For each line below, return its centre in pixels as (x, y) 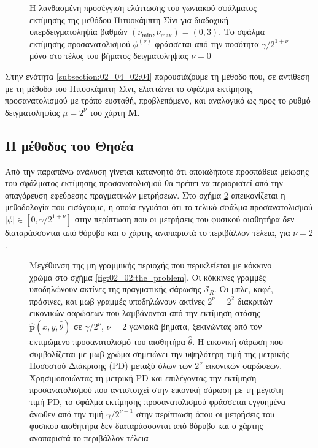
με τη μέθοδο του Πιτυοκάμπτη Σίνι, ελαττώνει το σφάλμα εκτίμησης (129, 88)
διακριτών (255, 301)
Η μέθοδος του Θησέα (69, 145)
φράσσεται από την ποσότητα (207, 43)
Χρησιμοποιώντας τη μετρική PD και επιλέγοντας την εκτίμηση (143, 377)
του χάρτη (107, 112)
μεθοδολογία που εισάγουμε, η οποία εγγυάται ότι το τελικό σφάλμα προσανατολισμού (159, 207)
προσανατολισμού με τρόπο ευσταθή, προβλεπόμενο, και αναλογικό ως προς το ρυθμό (158, 100)
